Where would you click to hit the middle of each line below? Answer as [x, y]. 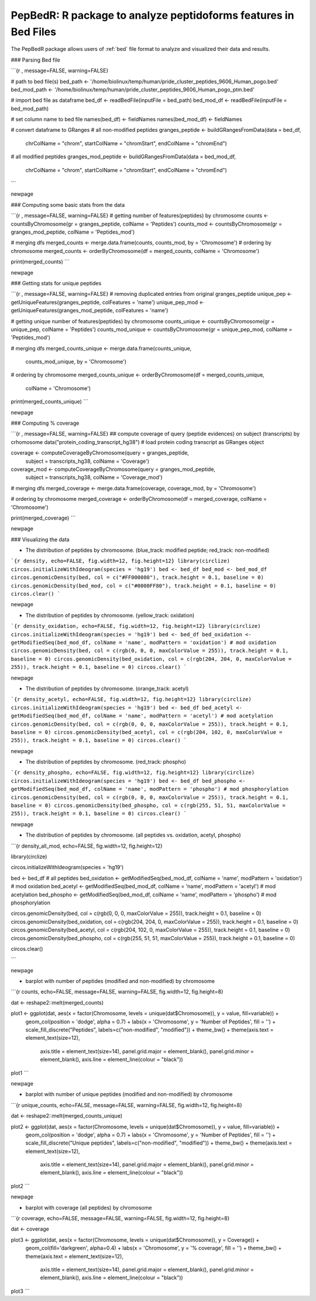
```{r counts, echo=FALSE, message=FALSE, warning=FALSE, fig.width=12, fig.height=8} [117, 992]
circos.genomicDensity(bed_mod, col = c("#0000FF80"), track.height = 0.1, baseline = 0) [143, 585]
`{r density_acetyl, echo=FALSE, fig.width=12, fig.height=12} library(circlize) [131, 699]
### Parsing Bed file [36, 60]
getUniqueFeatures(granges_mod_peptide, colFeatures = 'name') [90, 310]
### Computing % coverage [45, 423]
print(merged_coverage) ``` [43, 518]
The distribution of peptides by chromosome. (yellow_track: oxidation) [110, 615]
